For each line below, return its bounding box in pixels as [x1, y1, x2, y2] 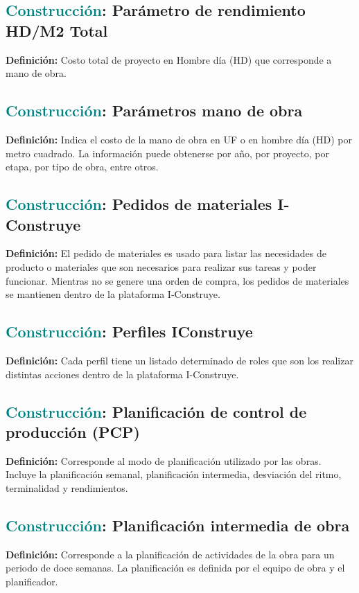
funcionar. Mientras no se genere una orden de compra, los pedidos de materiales [6, 273, 349, 287]
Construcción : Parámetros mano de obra [6, 100, 303, 121]
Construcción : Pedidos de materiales [6, 193, 272, 215]
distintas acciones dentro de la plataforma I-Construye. [6, 366, 239, 381]
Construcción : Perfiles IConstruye [6, 321, 253, 342]
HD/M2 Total [6, 19, 108, 41]
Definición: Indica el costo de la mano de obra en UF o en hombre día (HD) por [6, 132, 353, 146]
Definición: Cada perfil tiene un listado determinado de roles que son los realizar [6, 353, 353, 367]
